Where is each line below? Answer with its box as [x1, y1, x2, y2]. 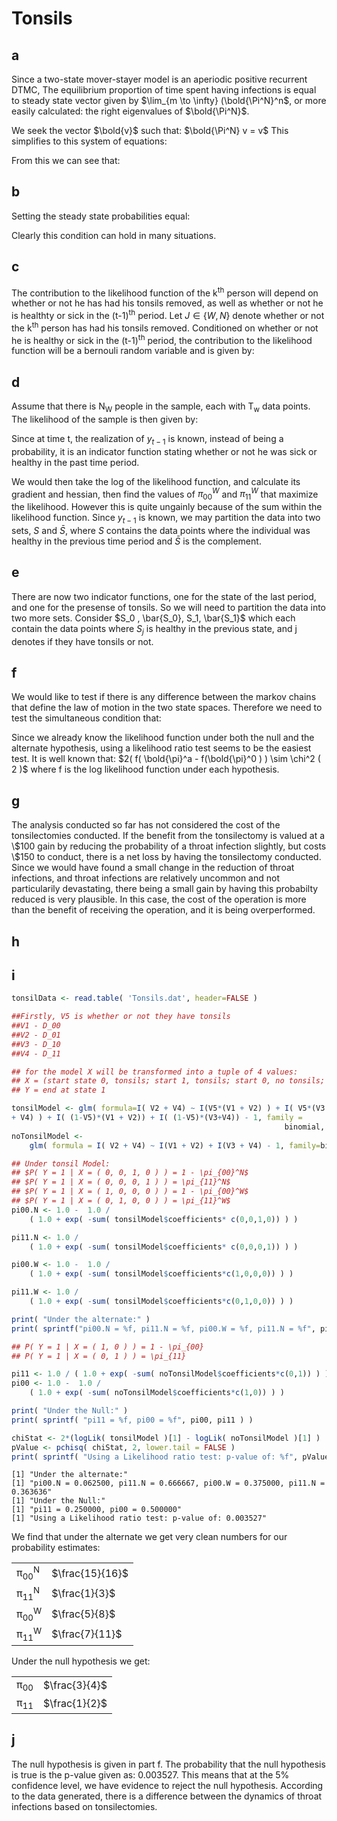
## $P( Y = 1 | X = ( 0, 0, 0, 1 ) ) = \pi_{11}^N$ [11, 1177, 231, 1187]
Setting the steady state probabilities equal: [11, 210, 191, 222]
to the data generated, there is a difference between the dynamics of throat [11, 1790, 323, 1802]
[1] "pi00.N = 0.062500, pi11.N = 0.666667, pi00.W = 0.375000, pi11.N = [11, 1478, 326, 1489]
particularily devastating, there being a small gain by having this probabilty [11, 883, 319, 895]
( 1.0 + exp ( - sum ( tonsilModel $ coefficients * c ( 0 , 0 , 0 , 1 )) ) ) [29, 1242, 299, 1252]
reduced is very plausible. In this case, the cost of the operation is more [11, 893, 307, 906]
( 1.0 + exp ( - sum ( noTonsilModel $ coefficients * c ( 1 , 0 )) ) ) [29, 1388, 285, 1398]
